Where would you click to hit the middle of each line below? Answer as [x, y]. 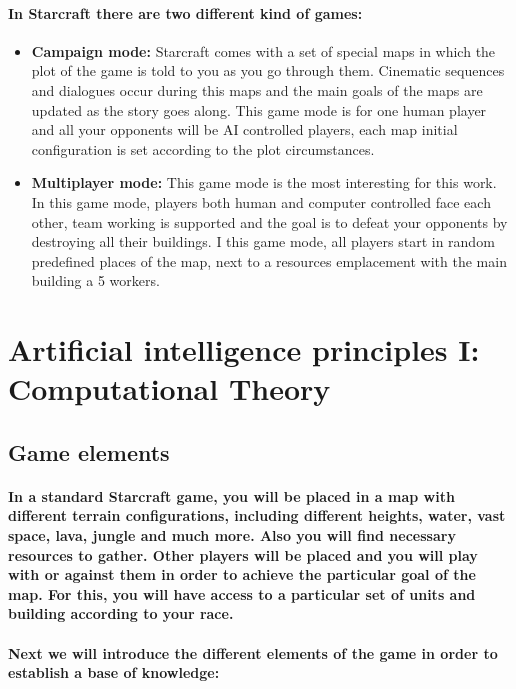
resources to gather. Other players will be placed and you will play [243, 554]
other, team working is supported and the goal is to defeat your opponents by [269, 221]
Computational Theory [169, 388]
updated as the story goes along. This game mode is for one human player [259, 109]
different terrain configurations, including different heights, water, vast [257, 515]
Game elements [89, 451]
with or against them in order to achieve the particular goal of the [242, 574]
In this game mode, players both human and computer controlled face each [261, 201]
